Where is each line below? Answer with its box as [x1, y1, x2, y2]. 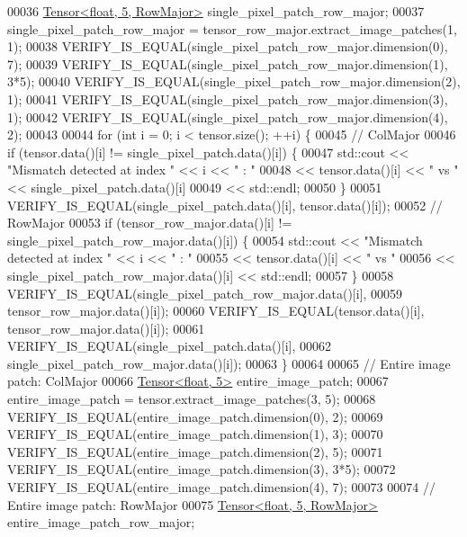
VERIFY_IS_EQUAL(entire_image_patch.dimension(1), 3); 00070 [7, 425, 383, 443]
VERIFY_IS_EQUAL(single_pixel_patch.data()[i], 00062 [7, 336, 332, 355]
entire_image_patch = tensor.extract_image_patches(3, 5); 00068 [7, 389, 376, 408]
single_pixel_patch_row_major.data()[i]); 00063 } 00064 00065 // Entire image [7, 354, 451, 372]
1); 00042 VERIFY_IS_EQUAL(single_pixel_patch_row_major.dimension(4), [7, 107, 448, 126]
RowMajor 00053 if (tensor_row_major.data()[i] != [7, 213, 292, 232]
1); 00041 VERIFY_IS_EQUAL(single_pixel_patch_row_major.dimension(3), [7, 89, 448, 108]
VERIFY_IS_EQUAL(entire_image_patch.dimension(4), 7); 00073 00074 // [7, 478, 436, 497]
